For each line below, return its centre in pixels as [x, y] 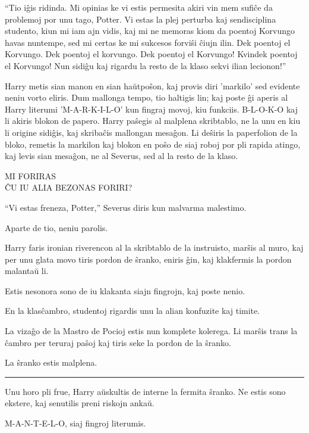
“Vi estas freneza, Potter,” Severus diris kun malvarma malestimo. [126, 207]
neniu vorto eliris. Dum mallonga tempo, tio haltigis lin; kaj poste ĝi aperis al [146, 97]
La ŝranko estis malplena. [51, 362]
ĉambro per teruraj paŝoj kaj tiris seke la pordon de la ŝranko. [118, 342]
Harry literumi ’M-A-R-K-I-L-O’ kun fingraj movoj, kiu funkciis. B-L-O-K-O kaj [151, 109]
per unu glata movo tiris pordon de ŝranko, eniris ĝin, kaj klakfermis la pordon [148, 259]
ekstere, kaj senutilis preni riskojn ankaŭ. [80, 403]
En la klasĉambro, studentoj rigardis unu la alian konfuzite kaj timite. [133, 311]
